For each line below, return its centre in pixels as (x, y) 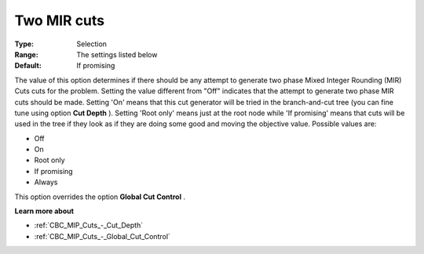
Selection (92, 44)
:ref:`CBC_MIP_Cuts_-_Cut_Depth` (89, 225)
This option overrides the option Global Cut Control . (100, 197)
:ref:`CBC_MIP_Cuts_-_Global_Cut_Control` (102, 236)
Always (46, 182)
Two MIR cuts (60, 20)
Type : (24, 44)
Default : (28, 66)
